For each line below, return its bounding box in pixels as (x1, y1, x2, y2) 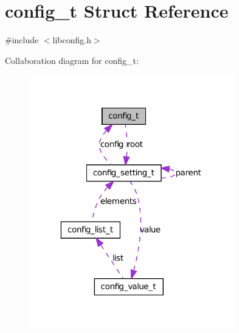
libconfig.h (52, 33, 91, 46)
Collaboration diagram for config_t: (5, 54, 139, 66)
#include (5, 33, 39, 46)
